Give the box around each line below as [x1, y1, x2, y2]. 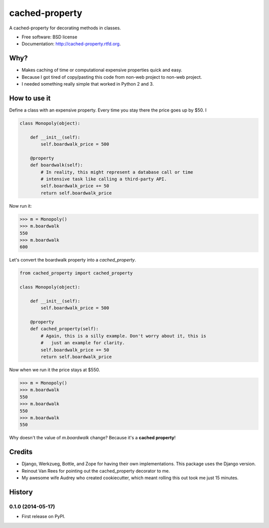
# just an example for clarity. [40, 340, 125, 346]
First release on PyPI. [21, 514, 66, 520]
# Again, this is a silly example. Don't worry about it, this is [40, 333, 207, 339]
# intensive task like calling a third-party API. [40, 176, 167, 182]
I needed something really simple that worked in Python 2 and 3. [21, 81, 154, 87]
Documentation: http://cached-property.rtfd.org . [21, 41, 121, 47]
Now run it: [9, 203, 32, 209]
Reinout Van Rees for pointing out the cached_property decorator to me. [21, 468, 170, 474]
